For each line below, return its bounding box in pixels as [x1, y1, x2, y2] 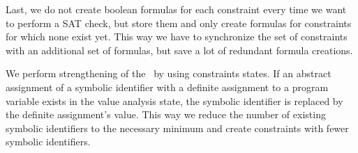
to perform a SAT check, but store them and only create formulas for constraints [6, 15, 352, 30]
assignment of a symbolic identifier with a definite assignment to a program [6, 79, 329, 94]
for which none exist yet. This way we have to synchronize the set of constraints [6, 29, 348, 44]
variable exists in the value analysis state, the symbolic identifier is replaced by [6, 93, 343, 108]
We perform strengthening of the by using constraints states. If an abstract [6, 66, 331, 81]
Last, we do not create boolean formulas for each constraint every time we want [6, 2, 347, 16]
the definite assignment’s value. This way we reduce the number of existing [6, 107, 326, 122]
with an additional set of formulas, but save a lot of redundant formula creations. [6, 42, 353, 57]
